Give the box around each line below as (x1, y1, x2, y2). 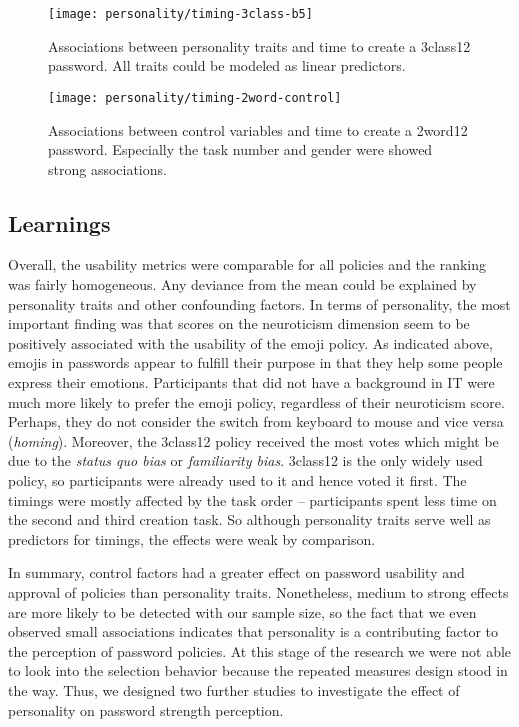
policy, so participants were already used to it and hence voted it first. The (8, 470, 467, 491)
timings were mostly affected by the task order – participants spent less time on (8, 489, 497, 510)
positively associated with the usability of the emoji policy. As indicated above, (8, 332, 493, 353)
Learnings (8, 207, 111, 238)
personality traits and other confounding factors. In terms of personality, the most (8, 293, 511, 314)
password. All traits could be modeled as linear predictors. (48, 55, 406, 76)
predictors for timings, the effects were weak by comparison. (8, 528, 376, 549)
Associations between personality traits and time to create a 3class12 (48, 35, 471, 56)
